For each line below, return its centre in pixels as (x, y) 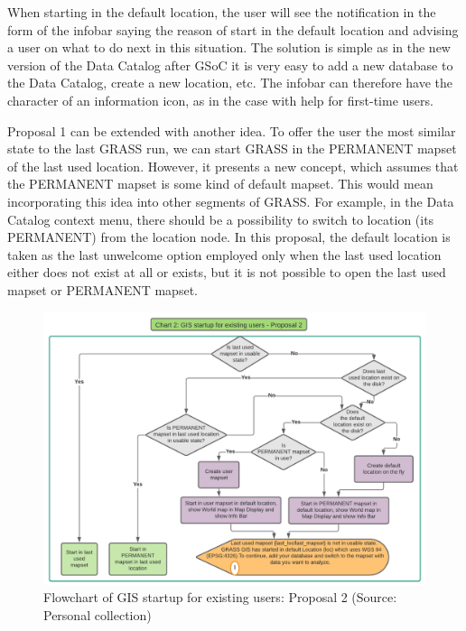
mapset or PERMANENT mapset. (103, 289)
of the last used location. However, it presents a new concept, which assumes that (233, 166)
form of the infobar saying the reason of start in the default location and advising (233, 29)
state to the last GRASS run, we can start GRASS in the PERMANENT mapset (232, 148)
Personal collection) (98, 614)
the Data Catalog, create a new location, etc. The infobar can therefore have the (230, 83)
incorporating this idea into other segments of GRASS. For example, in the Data (231, 201)
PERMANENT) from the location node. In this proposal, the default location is (229, 237)
